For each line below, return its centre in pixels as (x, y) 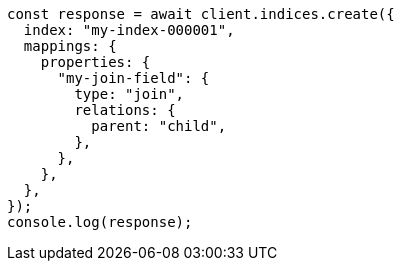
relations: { (125, 110)
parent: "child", (159, 126)
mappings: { (70, 46)
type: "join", (129, 94)
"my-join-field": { (133, 78)
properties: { (95, 62)
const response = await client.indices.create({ (201, 14)
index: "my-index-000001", (129, 30)
